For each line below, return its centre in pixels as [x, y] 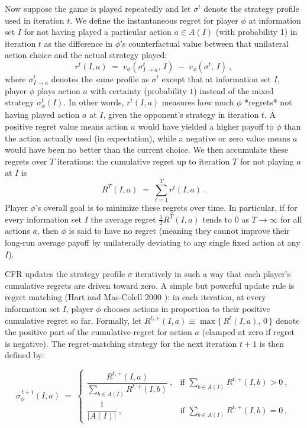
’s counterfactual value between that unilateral [205, 43]
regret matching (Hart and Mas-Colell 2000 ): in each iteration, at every [135, 297]
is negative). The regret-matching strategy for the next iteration [121, 343]
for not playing [267, 161]
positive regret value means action [67, 126]
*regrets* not [268, 102]
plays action [59, 90]
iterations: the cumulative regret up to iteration [143, 161]
